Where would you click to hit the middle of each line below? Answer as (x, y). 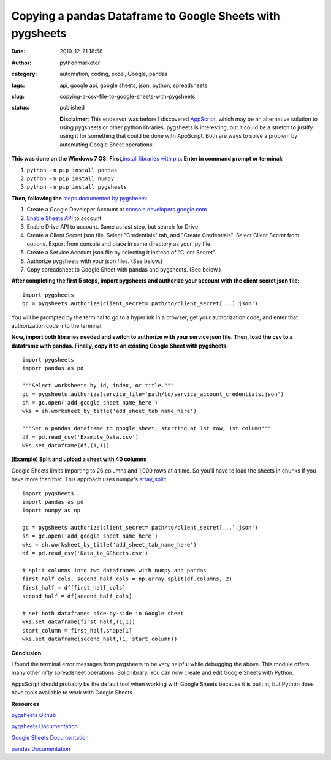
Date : (18, 51)
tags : (18, 85)
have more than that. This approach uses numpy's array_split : (89, 479)
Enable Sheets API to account (64, 218)
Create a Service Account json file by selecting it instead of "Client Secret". (122, 253)
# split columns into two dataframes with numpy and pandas (114, 571)
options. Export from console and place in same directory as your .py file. (119, 244)
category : (24, 74)
